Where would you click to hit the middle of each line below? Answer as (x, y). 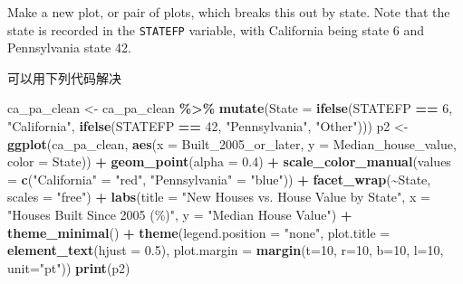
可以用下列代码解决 (64, 77)
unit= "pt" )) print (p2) (69, 267)
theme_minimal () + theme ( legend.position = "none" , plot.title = (199, 232)
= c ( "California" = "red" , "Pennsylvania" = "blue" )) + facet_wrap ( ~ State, (219, 179)
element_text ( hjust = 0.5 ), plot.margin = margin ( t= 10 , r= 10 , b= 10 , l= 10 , (226, 250)
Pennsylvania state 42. (69, 47)
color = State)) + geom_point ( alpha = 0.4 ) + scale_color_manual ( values (229, 161)
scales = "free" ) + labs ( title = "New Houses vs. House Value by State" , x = (219, 197)
